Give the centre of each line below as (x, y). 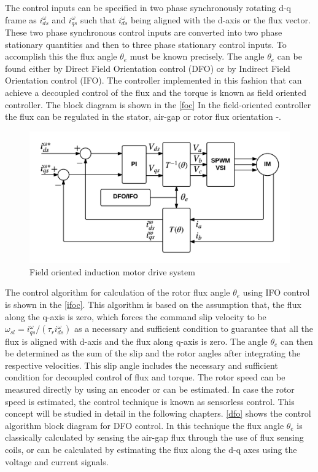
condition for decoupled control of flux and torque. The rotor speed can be (145, 377)
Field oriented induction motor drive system (112, 271)
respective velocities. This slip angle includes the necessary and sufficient (142, 365)
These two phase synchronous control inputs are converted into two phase (144, 32)
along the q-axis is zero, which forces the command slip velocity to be (136, 316)
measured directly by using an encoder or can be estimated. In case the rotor (150, 389)
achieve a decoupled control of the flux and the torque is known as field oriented (156, 92)
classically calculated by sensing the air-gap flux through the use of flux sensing (154, 437)
